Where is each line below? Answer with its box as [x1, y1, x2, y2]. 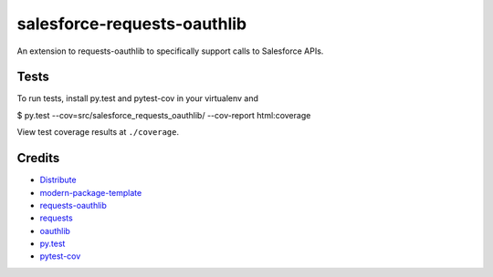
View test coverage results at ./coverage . [16, 127, 180, 138]
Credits [16, 150, 60, 166]
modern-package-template [39, 187, 142, 198]
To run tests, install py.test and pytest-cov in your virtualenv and [16, 93, 259, 104]
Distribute [39, 174, 77, 186]
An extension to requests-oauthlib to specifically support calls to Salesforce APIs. [16, 46, 324, 56]
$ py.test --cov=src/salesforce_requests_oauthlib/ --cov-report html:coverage [16, 109, 311, 120]
